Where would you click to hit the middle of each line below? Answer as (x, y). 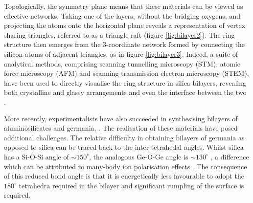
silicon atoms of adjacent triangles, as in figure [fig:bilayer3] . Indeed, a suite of (121, 54)
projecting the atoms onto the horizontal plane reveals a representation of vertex (125, 25)
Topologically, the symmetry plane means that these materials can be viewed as (124, 6)
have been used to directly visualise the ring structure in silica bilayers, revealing (125, 82)
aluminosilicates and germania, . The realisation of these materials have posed (121, 128)
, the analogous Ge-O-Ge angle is (139, 156)
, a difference (230, 156)
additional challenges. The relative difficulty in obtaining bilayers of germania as (124, 137)
